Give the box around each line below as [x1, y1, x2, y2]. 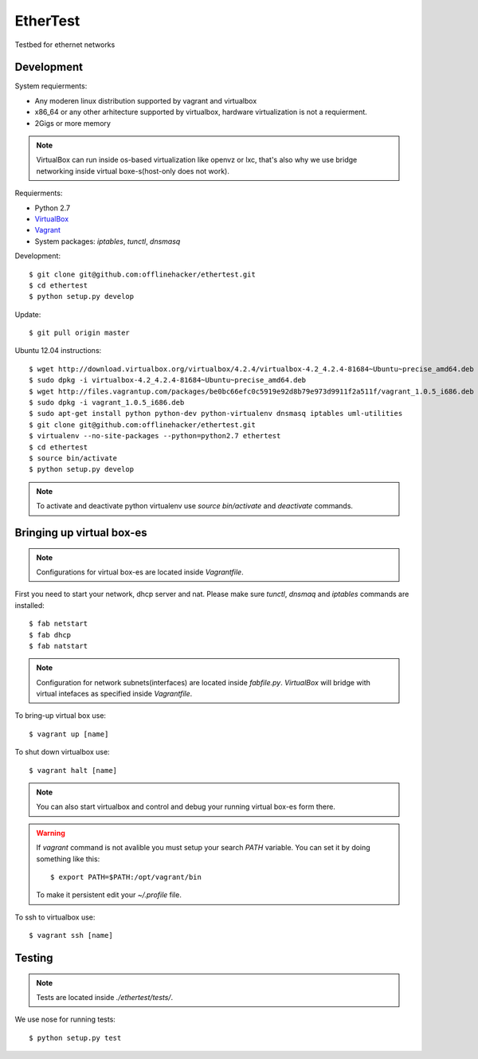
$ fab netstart [29, 619, 88, 629]
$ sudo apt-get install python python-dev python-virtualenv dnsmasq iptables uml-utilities [29, 409, 403, 418]
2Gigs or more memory [34, 118, 112, 127]
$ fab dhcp [29, 630, 72, 639]
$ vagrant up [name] [29, 729, 109, 739]
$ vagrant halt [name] [29, 766, 118, 775]
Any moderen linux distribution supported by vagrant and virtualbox [34, 96, 257, 105]
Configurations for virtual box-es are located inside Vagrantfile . [36, 567, 244, 577]
